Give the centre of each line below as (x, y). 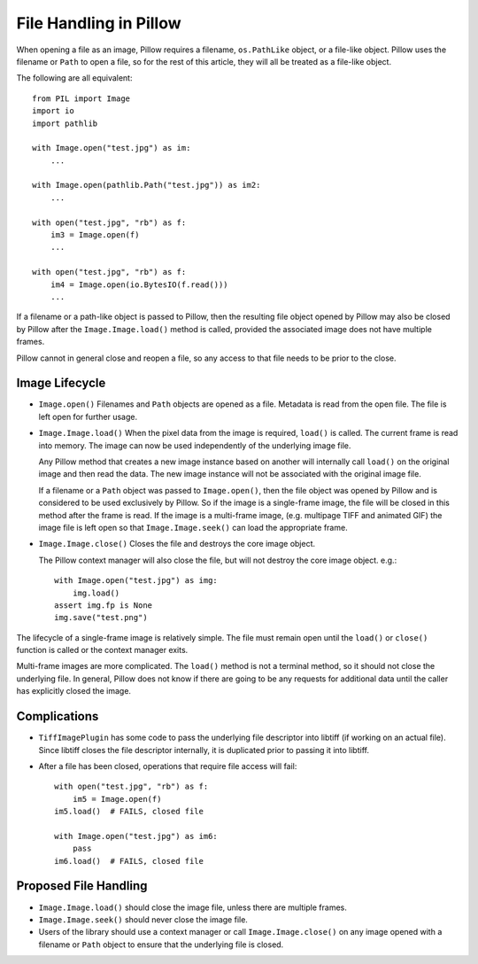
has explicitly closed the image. (74, 691)
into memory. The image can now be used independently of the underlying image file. (195, 445)
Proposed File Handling (82, 886)
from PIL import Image (81, 98)
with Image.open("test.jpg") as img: (136, 581)
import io (53, 111)
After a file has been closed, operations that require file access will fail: (168, 766)
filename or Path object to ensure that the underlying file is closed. (161, 945)
